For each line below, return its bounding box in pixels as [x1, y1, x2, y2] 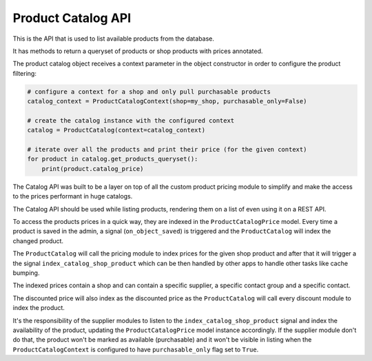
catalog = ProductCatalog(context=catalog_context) [27, 126, 206, 134]
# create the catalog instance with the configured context [27, 116, 235, 124]
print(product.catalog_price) [41, 165, 144, 172]
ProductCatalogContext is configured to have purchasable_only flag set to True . [12, 345, 259, 353]
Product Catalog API [12, 10, 132, 25]
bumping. [12, 269, 40, 277]
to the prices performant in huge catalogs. [12, 192, 133, 200]
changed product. [12, 236, 64, 245]
